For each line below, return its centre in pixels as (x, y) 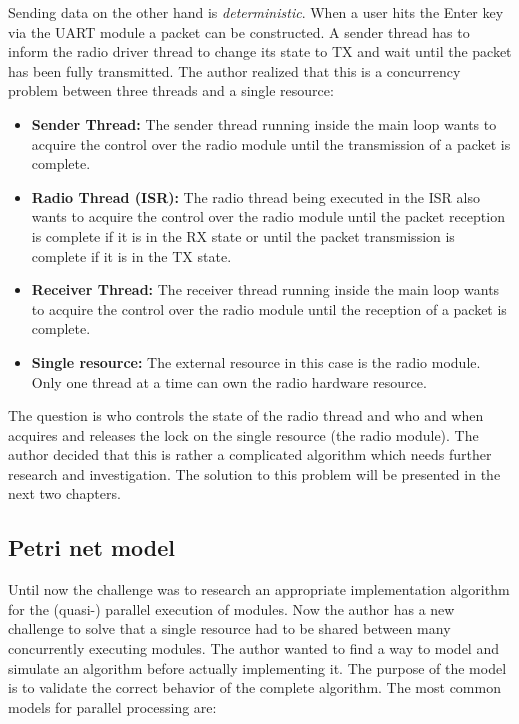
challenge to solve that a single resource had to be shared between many (229, 628)
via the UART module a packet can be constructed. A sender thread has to (239, 31)
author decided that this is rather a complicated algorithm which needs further (250, 454)
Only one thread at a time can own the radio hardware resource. (229, 381)
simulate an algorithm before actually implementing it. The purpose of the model (257, 667)
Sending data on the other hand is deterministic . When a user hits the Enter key (256, 12)
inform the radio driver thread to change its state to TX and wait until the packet (260, 51)
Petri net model (91, 547)
